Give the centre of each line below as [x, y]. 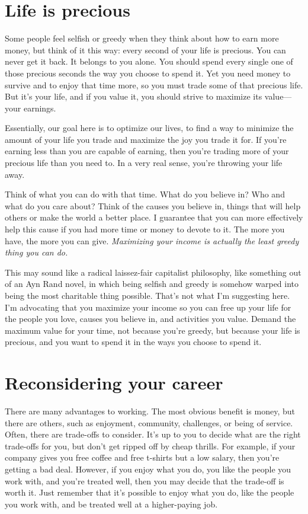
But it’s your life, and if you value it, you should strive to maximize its [134, 96]
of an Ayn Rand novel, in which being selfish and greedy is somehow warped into [152, 284]
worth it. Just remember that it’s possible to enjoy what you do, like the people [150, 492]
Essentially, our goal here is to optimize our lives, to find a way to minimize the [149, 128]
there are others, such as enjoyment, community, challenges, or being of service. [149, 422]
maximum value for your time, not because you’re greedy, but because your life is [153, 330]
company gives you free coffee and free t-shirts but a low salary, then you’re [142, 457]
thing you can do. [36, 252]
